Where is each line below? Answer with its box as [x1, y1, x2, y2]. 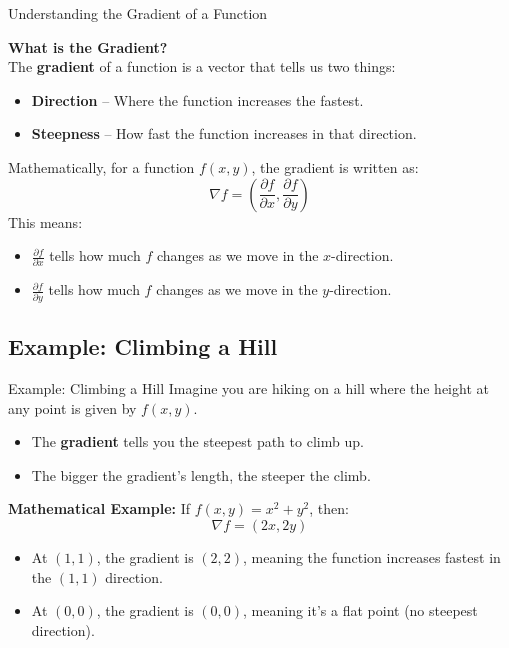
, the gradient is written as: [251, 156, 419, 177]
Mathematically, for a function [8, 156, 195, 177]
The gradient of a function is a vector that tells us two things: [8, 56, 396, 77]
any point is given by [8, 397, 137, 418]
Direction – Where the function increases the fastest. [31, 89, 364, 110]
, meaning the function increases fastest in [243, 546, 501, 567]
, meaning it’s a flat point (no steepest [243, 600, 478, 621]
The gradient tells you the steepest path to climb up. [31, 431, 364, 452]
